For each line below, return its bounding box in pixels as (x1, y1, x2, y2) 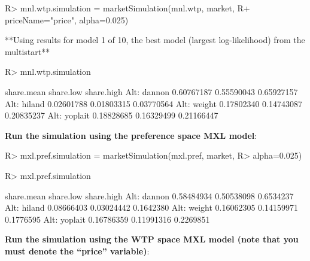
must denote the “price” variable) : (5, 244, 150, 257)
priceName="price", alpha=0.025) (5, 13, 129, 26)
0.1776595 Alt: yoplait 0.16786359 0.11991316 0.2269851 (5, 213, 210, 225)
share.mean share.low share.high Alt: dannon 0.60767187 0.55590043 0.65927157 (5, 85, 298, 98)
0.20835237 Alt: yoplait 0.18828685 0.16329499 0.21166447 (5, 109, 218, 122)
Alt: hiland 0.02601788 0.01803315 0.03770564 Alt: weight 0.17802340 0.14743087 (5, 97, 303, 110)
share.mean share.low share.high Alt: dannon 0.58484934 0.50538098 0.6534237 (5, 189, 294, 202)
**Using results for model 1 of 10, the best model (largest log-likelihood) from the (5, 34, 305, 46)
